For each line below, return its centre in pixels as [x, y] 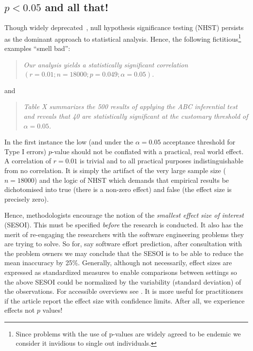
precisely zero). [27, 199]
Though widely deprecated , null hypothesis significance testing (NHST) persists [124, 27]
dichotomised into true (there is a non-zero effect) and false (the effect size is [118, 189]
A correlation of [28, 161]
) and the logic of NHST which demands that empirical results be [132, 180]
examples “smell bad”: [37, 48]
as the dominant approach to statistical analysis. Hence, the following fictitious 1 [123, 38]
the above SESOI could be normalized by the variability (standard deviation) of [123, 281]
